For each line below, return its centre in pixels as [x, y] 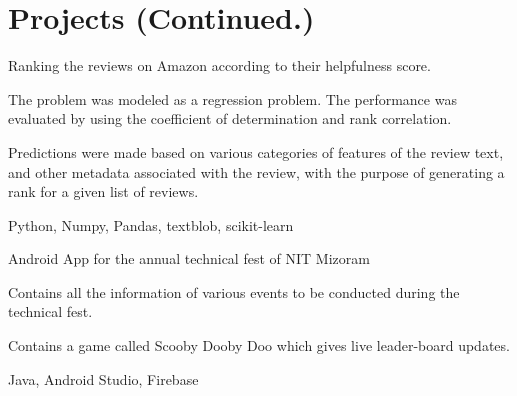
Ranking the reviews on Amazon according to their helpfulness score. [219, 65]
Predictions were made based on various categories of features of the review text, [256, 151]
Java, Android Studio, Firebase [103, 378]
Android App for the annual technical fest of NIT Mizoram [189, 258]
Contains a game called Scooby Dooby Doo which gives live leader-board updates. [259, 345]
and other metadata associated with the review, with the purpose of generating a [256, 171]
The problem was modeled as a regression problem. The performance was [232, 98]
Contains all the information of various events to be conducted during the [234, 291]
